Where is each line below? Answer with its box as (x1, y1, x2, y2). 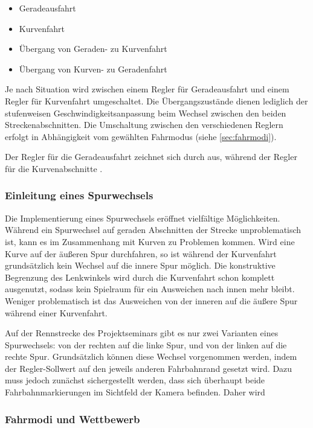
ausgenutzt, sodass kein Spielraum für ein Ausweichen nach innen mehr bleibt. (5, 283, 295, 295)
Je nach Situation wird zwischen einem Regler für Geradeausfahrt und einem (5, 83, 289, 95)
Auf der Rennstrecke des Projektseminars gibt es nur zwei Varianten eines (5, 327, 279, 339)
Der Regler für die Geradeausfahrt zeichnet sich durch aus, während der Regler (5, 150, 297, 163)
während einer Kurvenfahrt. (5, 306, 108, 319)
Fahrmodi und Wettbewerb (5, 411, 140, 426)
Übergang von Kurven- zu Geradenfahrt (19, 62, 167, 75)
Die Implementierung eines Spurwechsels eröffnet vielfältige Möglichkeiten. (5, 211, 280, 224)
